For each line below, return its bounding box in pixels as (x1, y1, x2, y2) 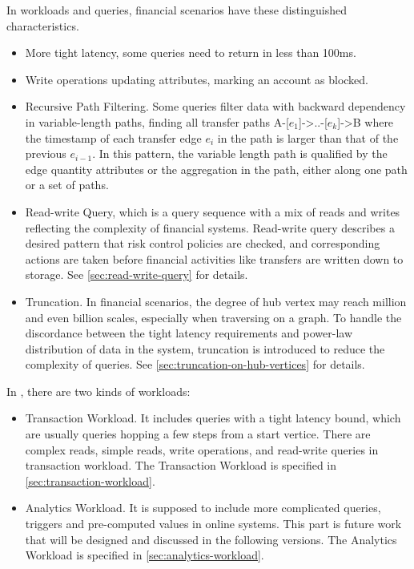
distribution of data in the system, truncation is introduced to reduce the (25, 340, 385, 357)
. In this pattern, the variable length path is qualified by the (92, 145, 388, 162)
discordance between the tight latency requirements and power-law (25, 325, 353, 341)
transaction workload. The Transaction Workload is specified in (25, 457, 337, 474)
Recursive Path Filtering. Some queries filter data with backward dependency (25, 98, 406, 115)
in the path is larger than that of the (217, 129, 399, 146)
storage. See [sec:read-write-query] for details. (25, 266, 248, 283)
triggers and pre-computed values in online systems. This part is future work (25, 515, 402, 532)
